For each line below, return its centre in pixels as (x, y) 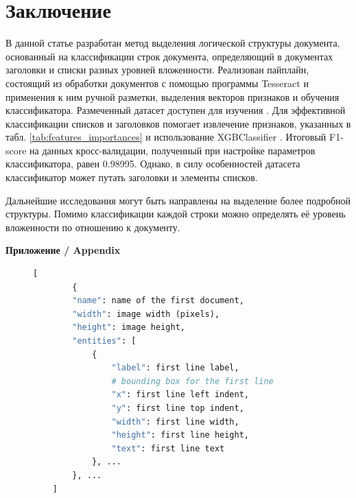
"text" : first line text (168, 448)
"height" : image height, (129, 328)
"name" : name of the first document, (158, 301)
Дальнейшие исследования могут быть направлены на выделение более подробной (178, 200)
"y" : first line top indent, (178, 408)
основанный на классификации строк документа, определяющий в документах (169, 56)
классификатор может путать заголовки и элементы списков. (132, 177)
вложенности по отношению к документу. (93, 227)
